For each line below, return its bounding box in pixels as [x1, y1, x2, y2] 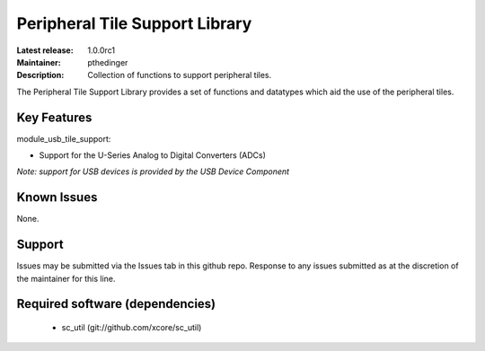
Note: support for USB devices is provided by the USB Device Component [16, 166, 290, 177]
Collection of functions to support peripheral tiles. [87, 70, 272, 81]
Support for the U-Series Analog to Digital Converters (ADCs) [39, 150, 267, 161]
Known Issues [16, 189, 98, 206]
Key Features [16, 110, 93, 125]
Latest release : [16, 45, 74, 56]
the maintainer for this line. [16, 273, 116, 284]
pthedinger [87, 57, 128, 67]
